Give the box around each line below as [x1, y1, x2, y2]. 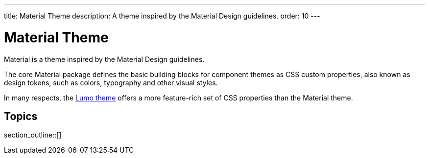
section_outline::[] [4, 131, 62, 139]
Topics [4, 110, 38, 122]
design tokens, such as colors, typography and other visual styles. [4, 78, 218, 87]
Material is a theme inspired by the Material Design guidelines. [4, 55, 205, 63]
